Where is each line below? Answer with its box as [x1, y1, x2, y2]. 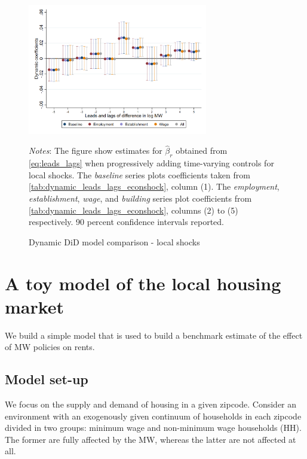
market [5, 294, 65, 318]
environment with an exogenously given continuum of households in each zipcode [5, 409, 302, 422]
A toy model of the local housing [5, 270, 281, 295]
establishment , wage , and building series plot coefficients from [29, 192, 252, 205]
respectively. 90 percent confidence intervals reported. [29, 215, 225, 228]
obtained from [176, 144, 228, 157]
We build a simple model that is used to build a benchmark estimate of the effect [5, 329, 303, 341]
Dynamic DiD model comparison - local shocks [29, 235, 200, 248]
